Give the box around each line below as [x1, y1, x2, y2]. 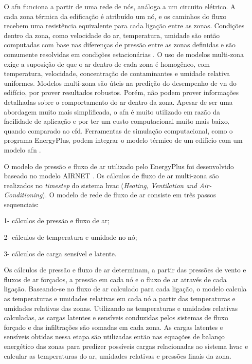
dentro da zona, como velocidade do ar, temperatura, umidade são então [4, 30, 220, 40]
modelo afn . [4, 144, 41, 154]
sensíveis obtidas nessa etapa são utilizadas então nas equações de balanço [4, 331, 225, 342]
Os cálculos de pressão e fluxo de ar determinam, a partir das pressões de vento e [4, 265, 246, 275]
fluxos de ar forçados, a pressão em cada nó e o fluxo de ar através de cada [4, 274, 227, 284]
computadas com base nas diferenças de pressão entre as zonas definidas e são [4, 39, 236, 50]
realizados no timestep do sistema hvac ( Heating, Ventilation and [4, 180, 197, 190]
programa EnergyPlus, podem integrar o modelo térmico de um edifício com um [4, 135, 243, 145]
